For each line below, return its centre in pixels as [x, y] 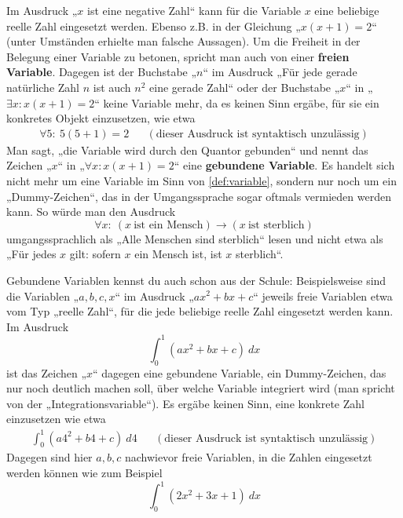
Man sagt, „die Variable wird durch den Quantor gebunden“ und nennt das [187, 150]
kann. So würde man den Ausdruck [91, 212]
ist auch [112, 87]
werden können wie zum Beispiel [84, 472]
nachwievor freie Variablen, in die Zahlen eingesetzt [248, 457]
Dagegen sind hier [49, 457]
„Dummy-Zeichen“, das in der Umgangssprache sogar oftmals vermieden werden [199, 196]
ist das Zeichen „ [47, 372]
